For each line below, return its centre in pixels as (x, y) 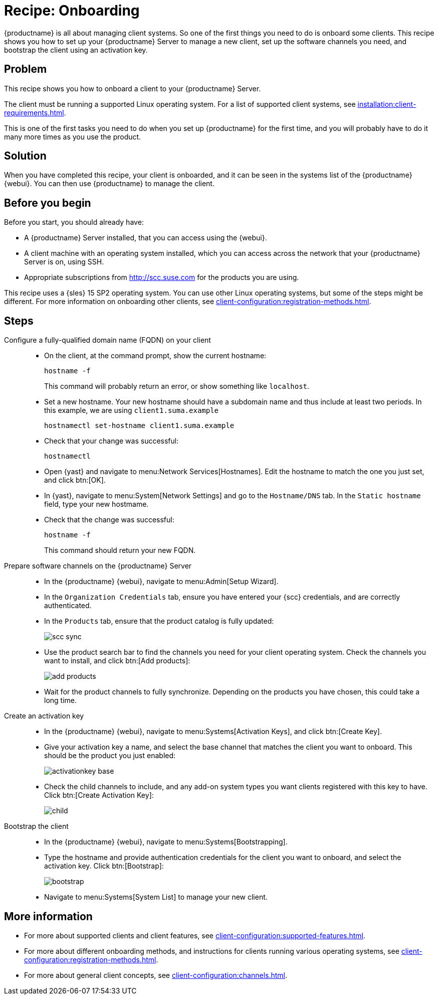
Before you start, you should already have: (74, 222)
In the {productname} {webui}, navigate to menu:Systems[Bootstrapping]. (166, 842)
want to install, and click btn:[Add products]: (117, 661)
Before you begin (48, 203)
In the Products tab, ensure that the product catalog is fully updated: (159, 621)
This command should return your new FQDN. (120, 550)
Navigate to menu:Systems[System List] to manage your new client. (156, 897)
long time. (61, 700)
